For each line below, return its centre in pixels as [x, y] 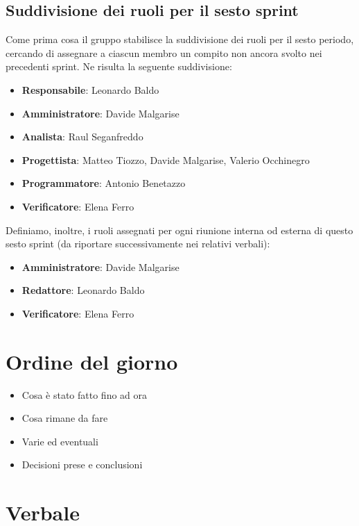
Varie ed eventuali [60, 441]
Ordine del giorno [92, 361]
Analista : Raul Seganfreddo [82, 137]
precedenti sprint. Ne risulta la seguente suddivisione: [119, 66]
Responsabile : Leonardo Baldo [90, 89]
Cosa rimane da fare [65, 418]
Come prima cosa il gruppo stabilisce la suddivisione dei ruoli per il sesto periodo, [180, 39]
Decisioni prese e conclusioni [82, 465]
